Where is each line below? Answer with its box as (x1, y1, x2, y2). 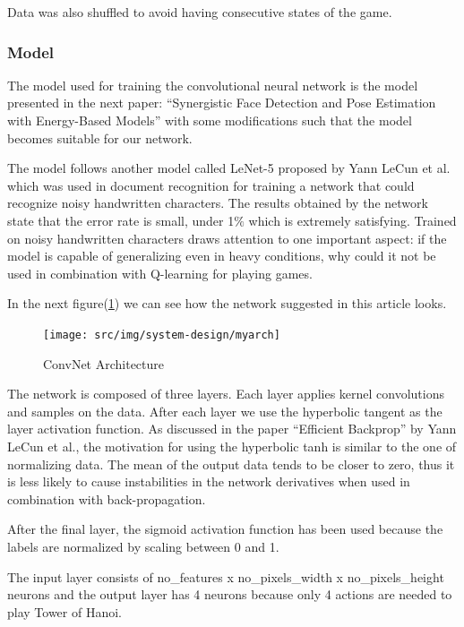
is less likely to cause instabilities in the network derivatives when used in (7, 472, 410, 491)
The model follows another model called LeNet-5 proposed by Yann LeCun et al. (7, 159, 451, 177)
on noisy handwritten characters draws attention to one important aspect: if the (7, 228, 447, 247)
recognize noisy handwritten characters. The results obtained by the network (7, 193, 428, 212)
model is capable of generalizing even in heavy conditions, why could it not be (7, 246, 436, 265)
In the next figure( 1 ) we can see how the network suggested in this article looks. (7, 294, 447, 313)
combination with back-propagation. (7, 489, 206, 508)
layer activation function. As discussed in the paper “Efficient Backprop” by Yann (7, 419, 457, 438)
